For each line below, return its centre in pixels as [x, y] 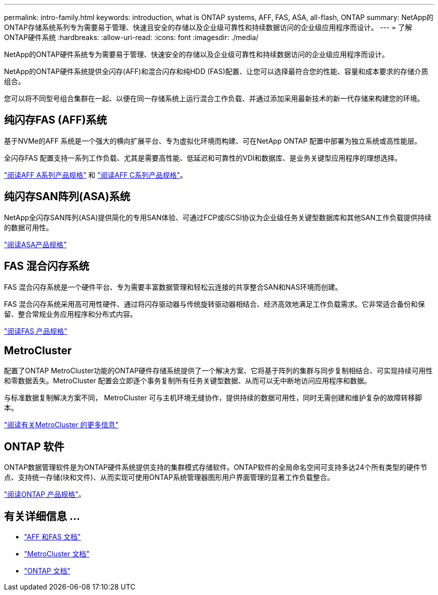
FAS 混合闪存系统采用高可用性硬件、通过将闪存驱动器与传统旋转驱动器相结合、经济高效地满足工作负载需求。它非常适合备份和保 [214, 304]
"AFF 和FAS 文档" [52, 537]
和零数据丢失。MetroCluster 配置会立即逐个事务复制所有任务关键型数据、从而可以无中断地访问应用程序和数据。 [187, 381]
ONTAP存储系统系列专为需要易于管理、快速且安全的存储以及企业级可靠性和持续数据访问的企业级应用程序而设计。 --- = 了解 [208, 27]
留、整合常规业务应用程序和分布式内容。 [70, 314]
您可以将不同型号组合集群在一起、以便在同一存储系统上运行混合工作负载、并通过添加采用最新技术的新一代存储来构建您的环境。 [214, 98]
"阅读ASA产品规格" [35, 244]
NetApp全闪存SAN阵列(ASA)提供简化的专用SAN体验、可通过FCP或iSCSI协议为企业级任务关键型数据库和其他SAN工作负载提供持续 [218, 217]
